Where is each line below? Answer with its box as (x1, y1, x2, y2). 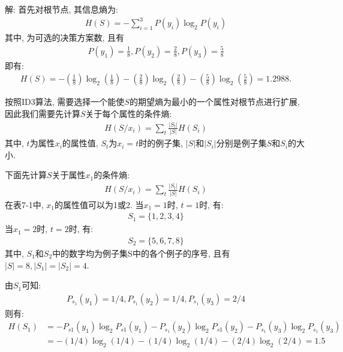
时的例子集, (139, 137, 183, 149)
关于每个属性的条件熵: (85, 107, 172, 119)
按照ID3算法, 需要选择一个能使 (5, 95, 125, 108)
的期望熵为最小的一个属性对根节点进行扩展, (129, 95, 300, 108)
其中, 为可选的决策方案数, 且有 (5, 31, 125, 44)
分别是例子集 (216, 137, 267, 149)
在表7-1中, (5, 198, 44, 210)
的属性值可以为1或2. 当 (54, 198, 144, 210)
